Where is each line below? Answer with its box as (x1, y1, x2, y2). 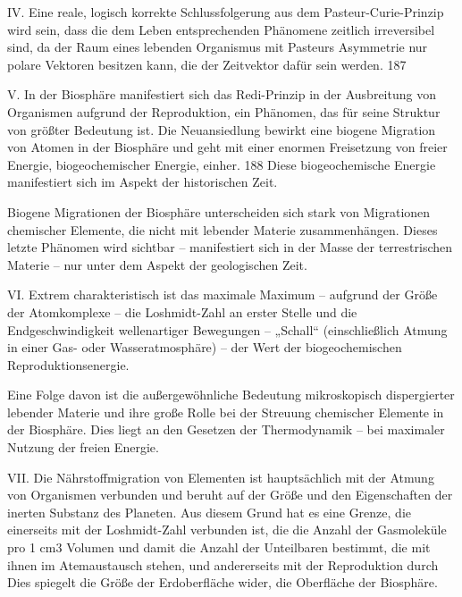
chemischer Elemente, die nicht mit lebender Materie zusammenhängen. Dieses (7, 220, 438, 239)
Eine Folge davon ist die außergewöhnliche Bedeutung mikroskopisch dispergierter (7, 385, 455, 404)
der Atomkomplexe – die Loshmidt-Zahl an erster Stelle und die (7, 302, 357, 321)
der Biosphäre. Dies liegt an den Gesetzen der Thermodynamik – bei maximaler (7, 420, 445, 439)
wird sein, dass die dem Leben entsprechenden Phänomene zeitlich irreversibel (7, 20, 435, 38)
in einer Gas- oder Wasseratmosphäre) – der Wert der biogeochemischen (7, 338, 402, 357)
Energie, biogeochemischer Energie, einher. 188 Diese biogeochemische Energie (7, 155, 436, 173)
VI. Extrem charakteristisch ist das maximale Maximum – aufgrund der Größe (7, 285, 438, 304)
